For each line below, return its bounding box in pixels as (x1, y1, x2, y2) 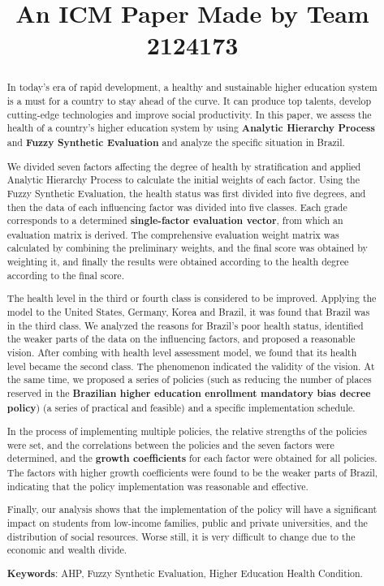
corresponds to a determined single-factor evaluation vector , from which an (6, 213, 343, 228)
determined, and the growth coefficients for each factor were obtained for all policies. (6, 451, 378, 466)
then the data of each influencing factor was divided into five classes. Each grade (6, 200, 347, 213)
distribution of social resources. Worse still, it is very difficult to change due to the (6, 529, 356, 543)
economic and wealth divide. (6, 543, 127, 557)
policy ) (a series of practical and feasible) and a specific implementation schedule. (6, 400, 356, 415)
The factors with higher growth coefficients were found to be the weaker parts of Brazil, (6, 466, 378, 480)
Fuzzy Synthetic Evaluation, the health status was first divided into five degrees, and (6, 186, 366, 200)
